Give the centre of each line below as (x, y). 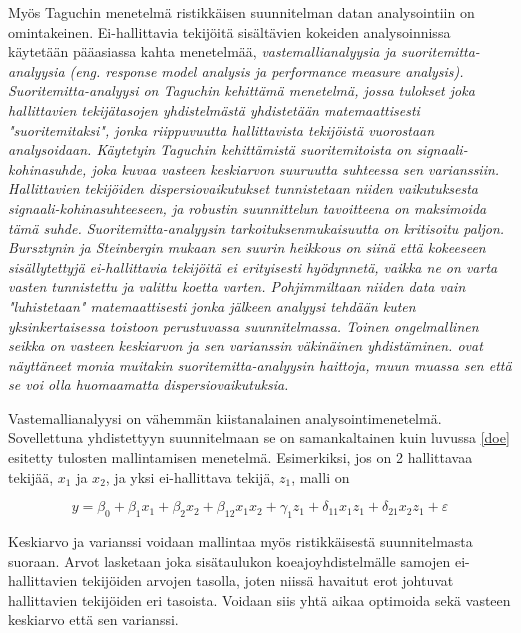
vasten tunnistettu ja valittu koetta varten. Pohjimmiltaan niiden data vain (237, 286)
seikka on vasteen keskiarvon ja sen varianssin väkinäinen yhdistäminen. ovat (245, 345)
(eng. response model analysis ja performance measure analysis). (266, 70)
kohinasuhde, (47, 168)
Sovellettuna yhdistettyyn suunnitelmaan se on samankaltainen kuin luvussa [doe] (259, 437)
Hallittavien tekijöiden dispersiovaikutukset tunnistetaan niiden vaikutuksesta (243, 188)
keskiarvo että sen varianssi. (93, 619)
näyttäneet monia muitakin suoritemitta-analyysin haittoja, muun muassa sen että (260, 364)
